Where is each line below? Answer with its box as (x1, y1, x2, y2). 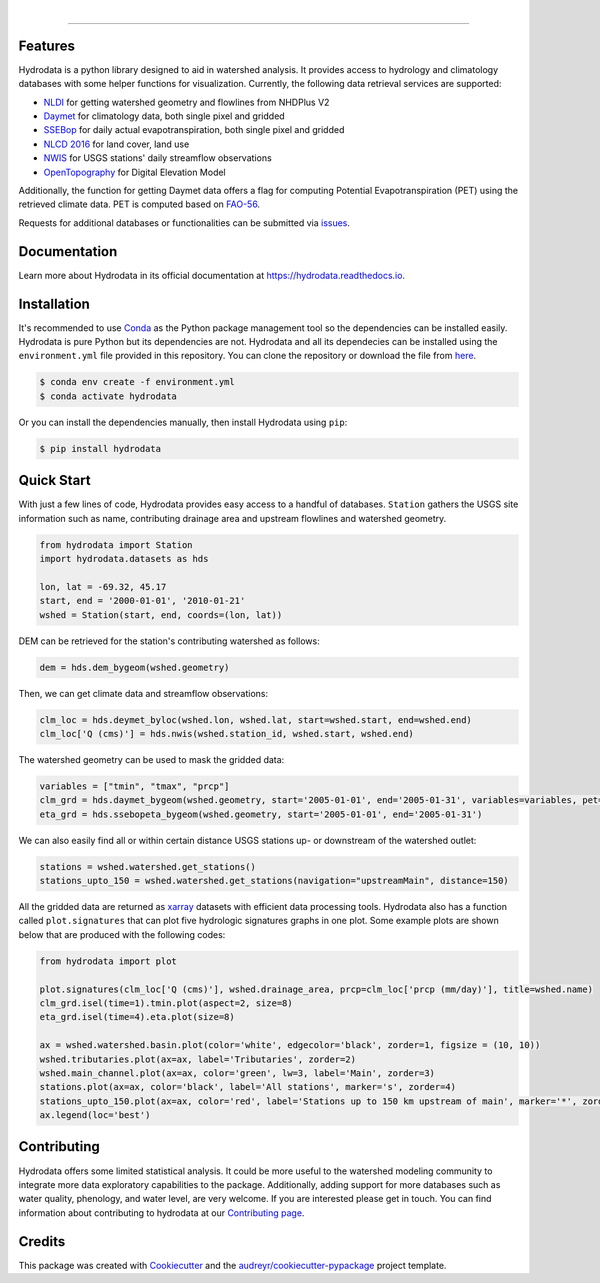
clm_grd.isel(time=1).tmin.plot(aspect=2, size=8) (39, 997, 294, 1009)
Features (18, 37, 75, 54)
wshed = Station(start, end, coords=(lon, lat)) (39, 609, 283, 620)
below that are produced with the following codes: (18, 928, 226, 940)
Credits (18, 1233, 66, 1250)
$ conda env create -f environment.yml (39, 376, 235, 388)
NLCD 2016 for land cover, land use (43, 138, 190, 150)
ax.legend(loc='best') (39, 1110, 151, 1121)
